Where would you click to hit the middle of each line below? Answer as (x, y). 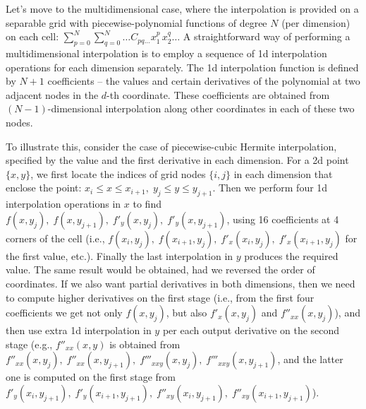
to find (147, 204)
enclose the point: (44, 188)
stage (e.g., (29, 344)
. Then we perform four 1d (270, 188)
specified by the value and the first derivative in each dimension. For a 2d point (177, 160)
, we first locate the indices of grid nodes (118, 173)
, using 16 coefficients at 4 (283, 219)
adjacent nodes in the (52, 94)
